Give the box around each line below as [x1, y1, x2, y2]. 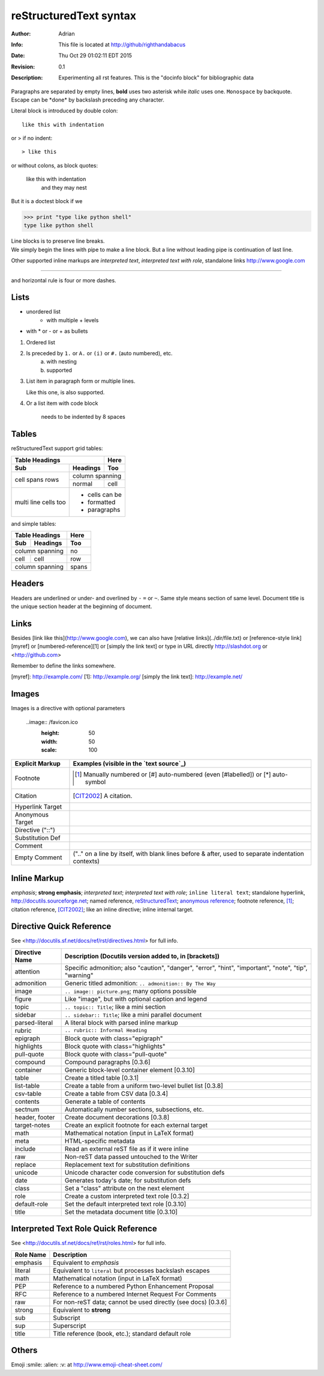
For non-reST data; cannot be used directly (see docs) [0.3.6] [53, 1298, 227, 1306]
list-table [14, 1082, 40, 1090]
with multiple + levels [46, 316, 99, 324]
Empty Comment [14, 853, 62, 862]
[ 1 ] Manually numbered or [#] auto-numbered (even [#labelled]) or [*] [74, 770, 271, 779]
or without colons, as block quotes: [11, 162, 98, 169]
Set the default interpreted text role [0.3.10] [64, 1199, 187, 1208]
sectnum [14, 1105, 40, 1113]
